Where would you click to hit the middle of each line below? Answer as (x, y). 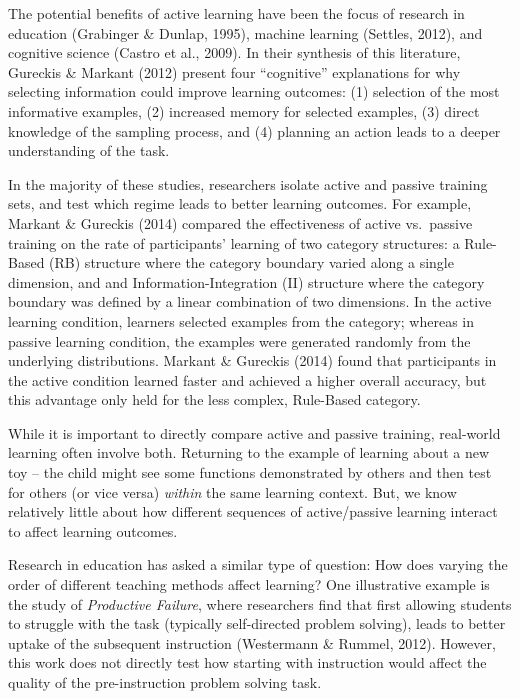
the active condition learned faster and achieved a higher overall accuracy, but (247, 379)
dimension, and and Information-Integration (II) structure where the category (246, 281)
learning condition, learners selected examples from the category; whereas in (241, 320)
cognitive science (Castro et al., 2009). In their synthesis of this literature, (234, 52)
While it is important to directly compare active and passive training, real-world (254, 432)
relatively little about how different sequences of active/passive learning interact (253, 511)
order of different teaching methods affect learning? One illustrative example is (249, 584)
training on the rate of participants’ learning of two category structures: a (234, 242)
